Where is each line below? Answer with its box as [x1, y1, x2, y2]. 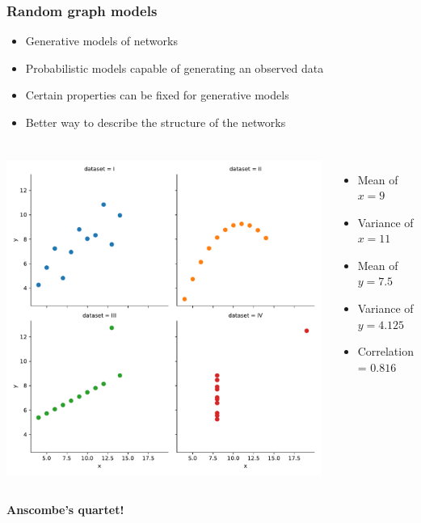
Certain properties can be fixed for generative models [25, 86, 289, 103]
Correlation [357, 343, 414, 360]
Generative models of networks [25, 32, 178, 49]
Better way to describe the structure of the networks [25, 114, 286, 130]
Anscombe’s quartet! [6, 500, 124, 517]
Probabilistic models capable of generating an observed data [25, 59, 324, 76]
